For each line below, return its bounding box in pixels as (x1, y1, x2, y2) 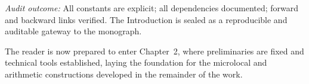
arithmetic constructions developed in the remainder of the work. (5, 67, 243, 80)
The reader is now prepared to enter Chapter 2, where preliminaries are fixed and (5, 44, 304, 57)
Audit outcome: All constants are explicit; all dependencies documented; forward (5, 2, 299, 14)
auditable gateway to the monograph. (5, 25, 142, 37)
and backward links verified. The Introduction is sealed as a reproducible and (5, 13, 288, 25)
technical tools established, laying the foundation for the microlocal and (5, 56, 267, 69)
